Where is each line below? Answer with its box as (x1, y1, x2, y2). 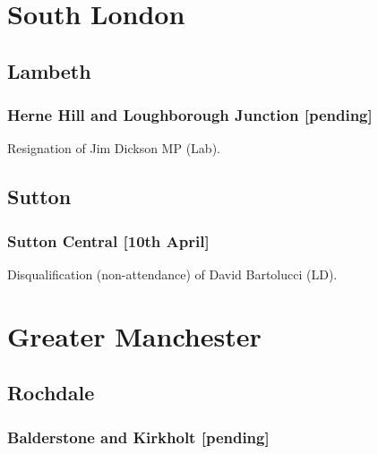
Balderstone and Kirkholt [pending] (7, 425, 270, 448)
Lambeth (7, 56, 91, 84)
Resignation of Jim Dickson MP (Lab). (7, 139, 220, 158)
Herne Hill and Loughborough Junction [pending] (7, 104, 373, 126)
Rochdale (7, 379, 95, 407)
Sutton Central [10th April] (7, 229, 210, 252)
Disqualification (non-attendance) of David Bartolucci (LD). (7, 264, 338, 283)
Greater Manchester (7, 317, 262, 354)
